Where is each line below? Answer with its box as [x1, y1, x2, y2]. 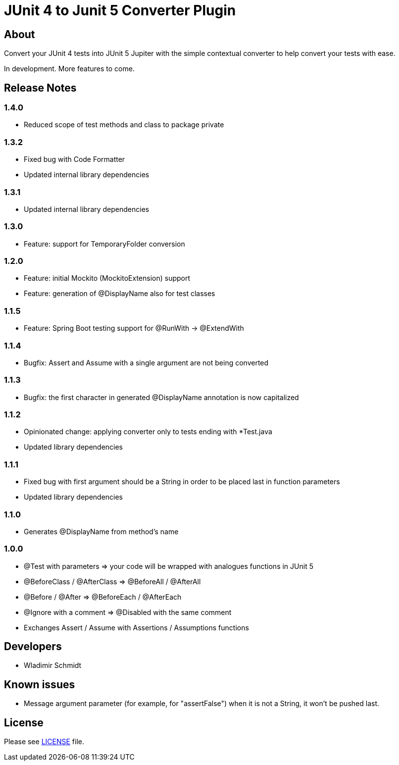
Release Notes [4, 81, 77, 94]
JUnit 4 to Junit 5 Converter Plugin [4, 2, 236, 19]
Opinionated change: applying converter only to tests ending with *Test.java [24, 427, 272, 436]
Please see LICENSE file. [4, 737, 85, 746]
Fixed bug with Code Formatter [24, 155, 125, 164]
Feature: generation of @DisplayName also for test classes [24, 289, 215, 298]
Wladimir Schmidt [24, 661, 82, 670]
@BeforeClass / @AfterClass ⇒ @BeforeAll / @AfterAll [24, 577, 201, 586]
